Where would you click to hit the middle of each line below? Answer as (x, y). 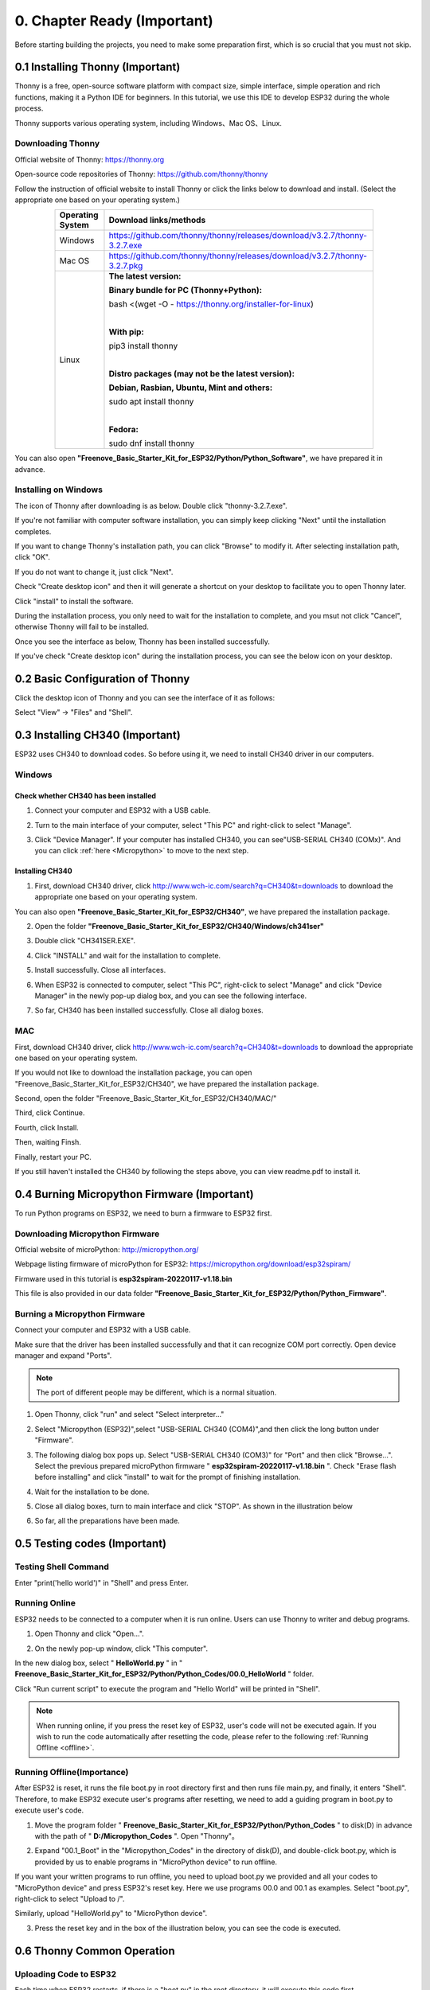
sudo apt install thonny (151, 402)
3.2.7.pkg (126, 266)
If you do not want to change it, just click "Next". (94, 572)
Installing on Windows (59, 490)
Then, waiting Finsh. (48, 1142)
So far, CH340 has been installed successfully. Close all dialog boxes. (149, 1010)
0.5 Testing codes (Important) (91, 1544)
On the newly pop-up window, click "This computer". (121, 1649)
